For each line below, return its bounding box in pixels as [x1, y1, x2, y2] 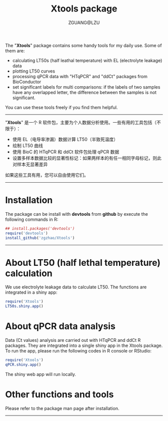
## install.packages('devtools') [5, 226, 75, 231]
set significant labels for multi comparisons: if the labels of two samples [12, 84, 160, 90]
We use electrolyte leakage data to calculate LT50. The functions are [5, 284, 147, 290]
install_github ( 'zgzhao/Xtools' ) [5, 235, 75, 240]
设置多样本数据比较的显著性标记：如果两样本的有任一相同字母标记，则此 [12, 155, 161, 161]
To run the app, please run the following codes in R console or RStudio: [5, 348, 151, 354]
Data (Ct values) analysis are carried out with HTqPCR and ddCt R [5, 337, 141, 343]
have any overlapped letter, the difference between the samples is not [12, 89, 156, 95]
